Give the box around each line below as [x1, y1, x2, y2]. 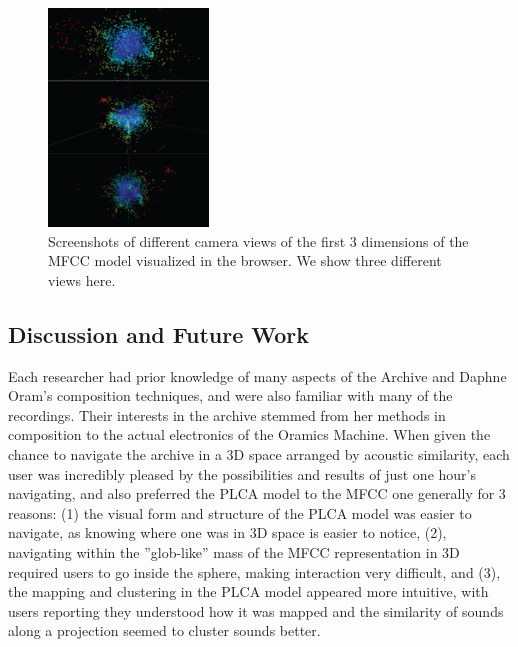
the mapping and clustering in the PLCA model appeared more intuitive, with [8, 581, 489, 602]
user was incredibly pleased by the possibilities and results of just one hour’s [8, 463, 476, 484]
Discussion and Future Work [8, 318, 310, 349]
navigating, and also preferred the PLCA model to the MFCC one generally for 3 [8, 483, 506, 504]
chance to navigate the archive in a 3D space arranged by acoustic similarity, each [8, 444, 510, 465]
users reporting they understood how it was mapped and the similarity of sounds [8, 600, 504, 621]
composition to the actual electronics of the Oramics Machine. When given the [8, 424, 491, 445]
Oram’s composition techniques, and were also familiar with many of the [8, 385, 453, 406]
